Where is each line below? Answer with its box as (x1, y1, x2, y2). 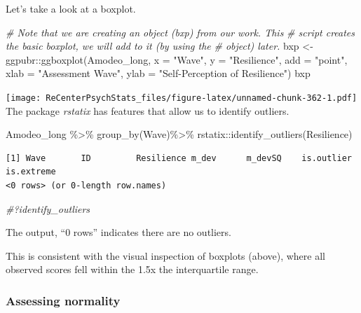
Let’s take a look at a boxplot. (6, 1, 136, 15)
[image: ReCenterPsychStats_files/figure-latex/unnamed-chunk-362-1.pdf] (6, 92, 357, 103)
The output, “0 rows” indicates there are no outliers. (6, 225, 231, 239)
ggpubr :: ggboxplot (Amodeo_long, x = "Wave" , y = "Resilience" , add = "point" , (6, 52, 348, 67)
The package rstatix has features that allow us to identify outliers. (6, 103, 290, 118)
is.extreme (6, 167, 56, 177)
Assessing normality (6, 291, 121, 309)
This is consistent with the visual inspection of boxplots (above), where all (6, 248, 325, 263)
